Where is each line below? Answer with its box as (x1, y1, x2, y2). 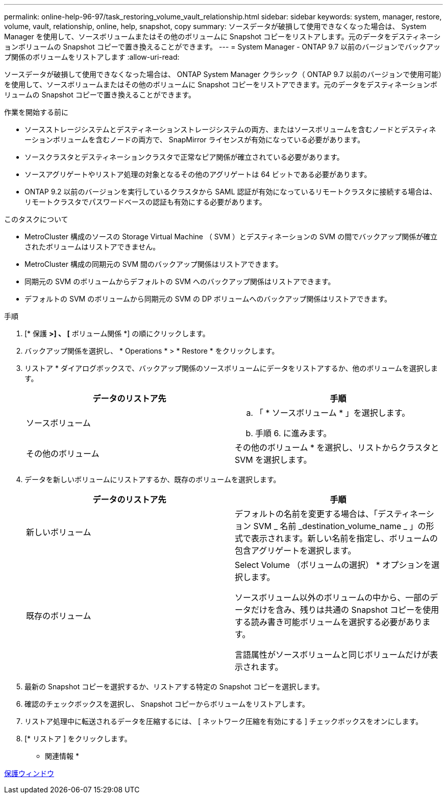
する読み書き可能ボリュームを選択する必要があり (235, 617, 423, 627)
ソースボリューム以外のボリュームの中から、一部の (235, 592, 430, 603)
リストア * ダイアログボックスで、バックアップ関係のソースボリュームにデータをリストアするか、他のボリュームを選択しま (24, 364, 438, 372)
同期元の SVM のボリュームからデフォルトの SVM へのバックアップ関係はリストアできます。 (24, 277, 335, 286)
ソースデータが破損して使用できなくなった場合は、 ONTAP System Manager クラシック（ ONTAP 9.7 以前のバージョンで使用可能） (4, 70, 442, 79)
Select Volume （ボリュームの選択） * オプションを (235, 560, 432, 570)
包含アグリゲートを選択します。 (235, 545, 356, 556)
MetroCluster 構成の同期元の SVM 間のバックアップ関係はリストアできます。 (24, 260, 283, 268)
